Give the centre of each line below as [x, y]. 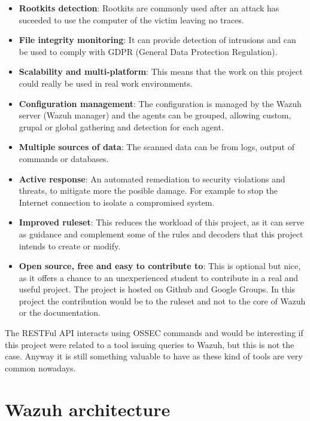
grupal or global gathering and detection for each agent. [121, 126]
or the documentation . [60, 312]
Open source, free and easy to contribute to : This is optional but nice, [160, 266]
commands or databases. [64, 158]
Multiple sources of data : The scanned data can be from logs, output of [156, 147]
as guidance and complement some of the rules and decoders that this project [161, 234]
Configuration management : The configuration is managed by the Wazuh [160, 103]
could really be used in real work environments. [106, 83]
